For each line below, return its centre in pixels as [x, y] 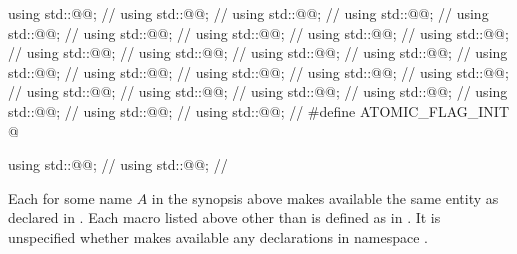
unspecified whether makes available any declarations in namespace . [218, 236]
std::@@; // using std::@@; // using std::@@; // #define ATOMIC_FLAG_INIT [259, 110]
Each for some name [70, 197]
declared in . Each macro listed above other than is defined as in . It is [224, 217]
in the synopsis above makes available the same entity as [325, 197]
